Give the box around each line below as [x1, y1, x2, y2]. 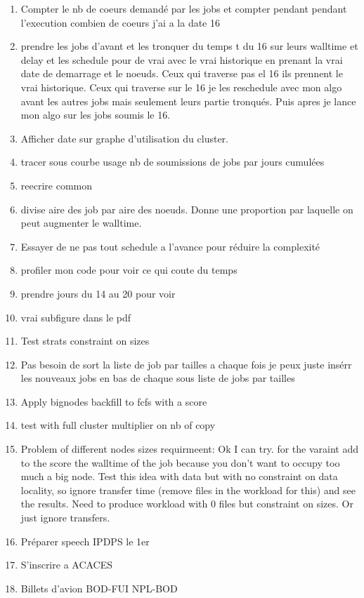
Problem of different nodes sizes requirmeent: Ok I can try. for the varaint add [20, 441, 358, 456]
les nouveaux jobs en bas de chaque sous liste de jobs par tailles [20, 371, 295, 385]
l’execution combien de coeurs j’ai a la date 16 [20, 15, 221, 29]
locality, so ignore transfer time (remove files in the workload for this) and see [20, 482, 356, 497]
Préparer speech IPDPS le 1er [20, 533, 150, 548]
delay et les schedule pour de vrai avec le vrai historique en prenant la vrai [20, 52, 343, 67]
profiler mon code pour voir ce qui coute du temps [20, 263, 238, 277]
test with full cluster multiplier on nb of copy [20, 418, 216, 432]
